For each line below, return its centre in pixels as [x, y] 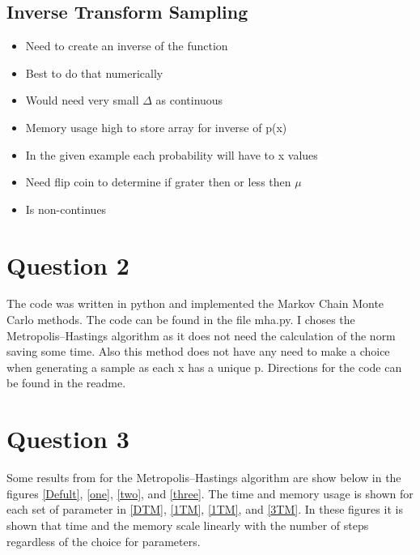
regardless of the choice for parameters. [104, 541]
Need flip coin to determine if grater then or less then [158, 182]
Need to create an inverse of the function [127, 46]
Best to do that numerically [94, 73]
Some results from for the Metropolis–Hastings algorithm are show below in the [204, 478]
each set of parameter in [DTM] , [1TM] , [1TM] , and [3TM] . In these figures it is [205, 509]
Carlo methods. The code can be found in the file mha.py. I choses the [181, 320]
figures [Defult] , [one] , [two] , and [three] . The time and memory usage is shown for [210, 493]
